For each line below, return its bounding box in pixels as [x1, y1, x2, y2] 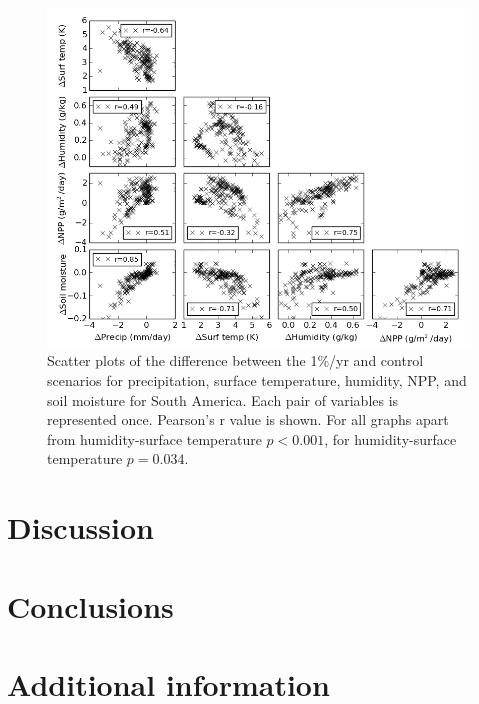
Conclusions [7, 585, 174, 626]
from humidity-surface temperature [47, 428, 262, 449]
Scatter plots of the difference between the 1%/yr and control [47, 350, 424, 371]
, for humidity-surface [324, 428, 457, 449]
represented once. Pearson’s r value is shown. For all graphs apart [47, 409, 449, 430]
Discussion [7, 507, 154, 548]
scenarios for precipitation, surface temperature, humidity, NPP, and [47, 369, 467, 390]
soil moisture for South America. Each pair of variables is [47, 389, 399, 410]
